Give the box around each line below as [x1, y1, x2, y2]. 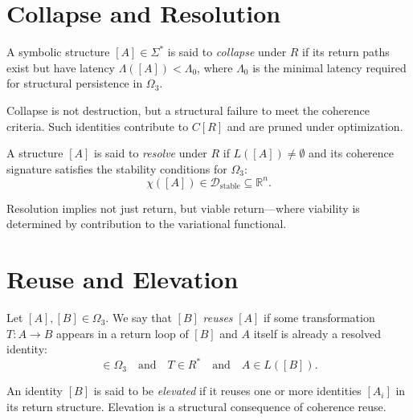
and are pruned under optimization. [227, 117, 403, 134]
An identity [6, 382, 63, 399]
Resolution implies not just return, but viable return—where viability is [6, 199, 360, 216]
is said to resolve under [94, 145, 207, 161]
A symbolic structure [6, 43, 110, 60]
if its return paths [302, 43, 390, 60]
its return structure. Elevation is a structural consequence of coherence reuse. [6, 398, 386, 414]
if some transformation [264, 309, 375, 326]
